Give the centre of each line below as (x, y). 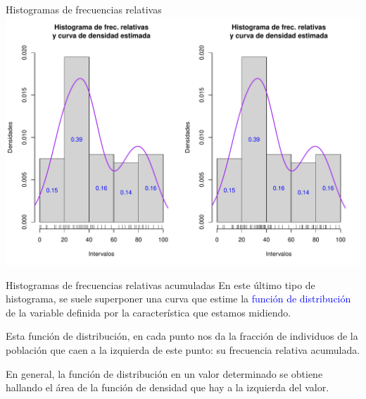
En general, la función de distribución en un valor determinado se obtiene (164, 373)
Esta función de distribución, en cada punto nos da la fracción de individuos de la (182, 336)
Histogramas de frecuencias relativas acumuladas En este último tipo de (160, 284)
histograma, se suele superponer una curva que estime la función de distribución (178, 299)
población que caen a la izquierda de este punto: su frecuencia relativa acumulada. (183, 349)
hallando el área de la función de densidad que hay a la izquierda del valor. (168, 387)
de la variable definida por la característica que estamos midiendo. (149, 312)
